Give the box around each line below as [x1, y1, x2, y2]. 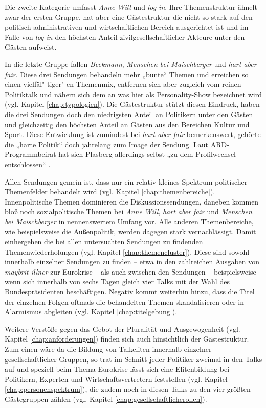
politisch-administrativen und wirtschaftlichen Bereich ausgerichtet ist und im [5, 21, 249, 32]
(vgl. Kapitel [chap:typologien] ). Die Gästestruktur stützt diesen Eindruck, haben [5, 99, 260, 109]
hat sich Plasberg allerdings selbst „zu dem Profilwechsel [58, 149, 236, 160]
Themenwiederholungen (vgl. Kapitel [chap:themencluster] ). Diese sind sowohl [5, 246, 250, 257]
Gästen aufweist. [5, 41, 57, 52]
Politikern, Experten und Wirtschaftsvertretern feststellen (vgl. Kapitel [5, 373, 228, 384]
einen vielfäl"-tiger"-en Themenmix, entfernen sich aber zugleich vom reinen [5, 79, 241, 89]
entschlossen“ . [5, 158, 51, 169]
